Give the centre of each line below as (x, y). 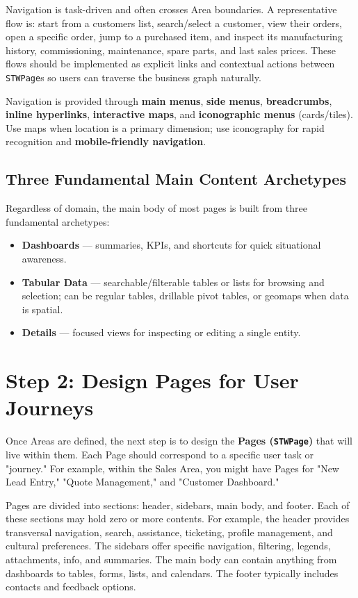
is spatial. (42, 309)
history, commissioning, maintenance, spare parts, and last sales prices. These (171, 50)
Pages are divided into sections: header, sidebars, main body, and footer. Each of (178, 505)
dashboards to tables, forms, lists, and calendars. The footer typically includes (172, 573)
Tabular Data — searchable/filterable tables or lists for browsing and (173, 282)
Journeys (50, 407)
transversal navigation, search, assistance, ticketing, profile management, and (169, 532)
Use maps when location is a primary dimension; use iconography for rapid (165, 127)
